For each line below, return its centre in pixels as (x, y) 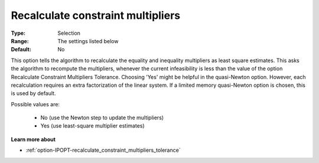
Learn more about (33, 139)
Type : (18, 33)
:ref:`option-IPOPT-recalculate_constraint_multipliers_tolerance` (103, 150)
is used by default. (33, 93)
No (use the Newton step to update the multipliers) (102, 118)
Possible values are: (35, 104)
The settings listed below (88, 41)
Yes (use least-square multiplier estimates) (92, 126)
